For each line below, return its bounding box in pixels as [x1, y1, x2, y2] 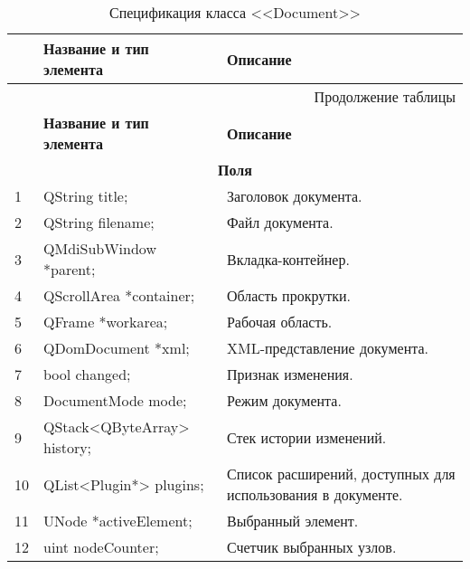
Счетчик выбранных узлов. [226, 536, 397, 557]
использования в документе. [226, 484, 403, 505]
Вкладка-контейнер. [226, 248, 350, 270]
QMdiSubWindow [43, 238, 156, 259]
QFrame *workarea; [43, 311, 168, 332]
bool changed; [43, 364, 131, 384]
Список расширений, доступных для [226, 463, 456, 484]
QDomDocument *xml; [43, 337, 190, 358]
